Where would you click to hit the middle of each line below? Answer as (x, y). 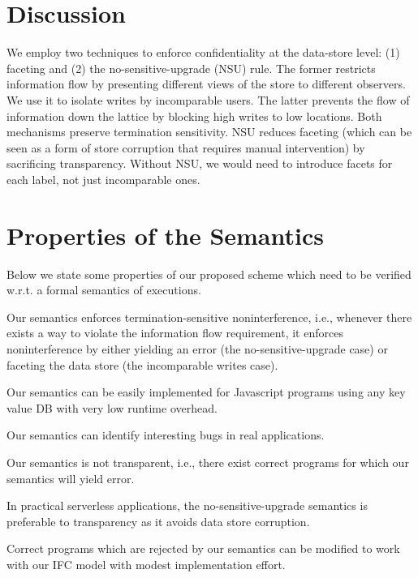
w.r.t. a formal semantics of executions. (104, 290)
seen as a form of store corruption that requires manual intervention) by (186, 147)
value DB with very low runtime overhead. (112, 407)
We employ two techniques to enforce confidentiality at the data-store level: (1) (203, 52)
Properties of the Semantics (165, 235)
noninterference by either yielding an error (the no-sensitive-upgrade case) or (197, 348)
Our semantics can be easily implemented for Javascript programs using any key (206, 392)
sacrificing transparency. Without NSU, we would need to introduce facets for (200, 163)
